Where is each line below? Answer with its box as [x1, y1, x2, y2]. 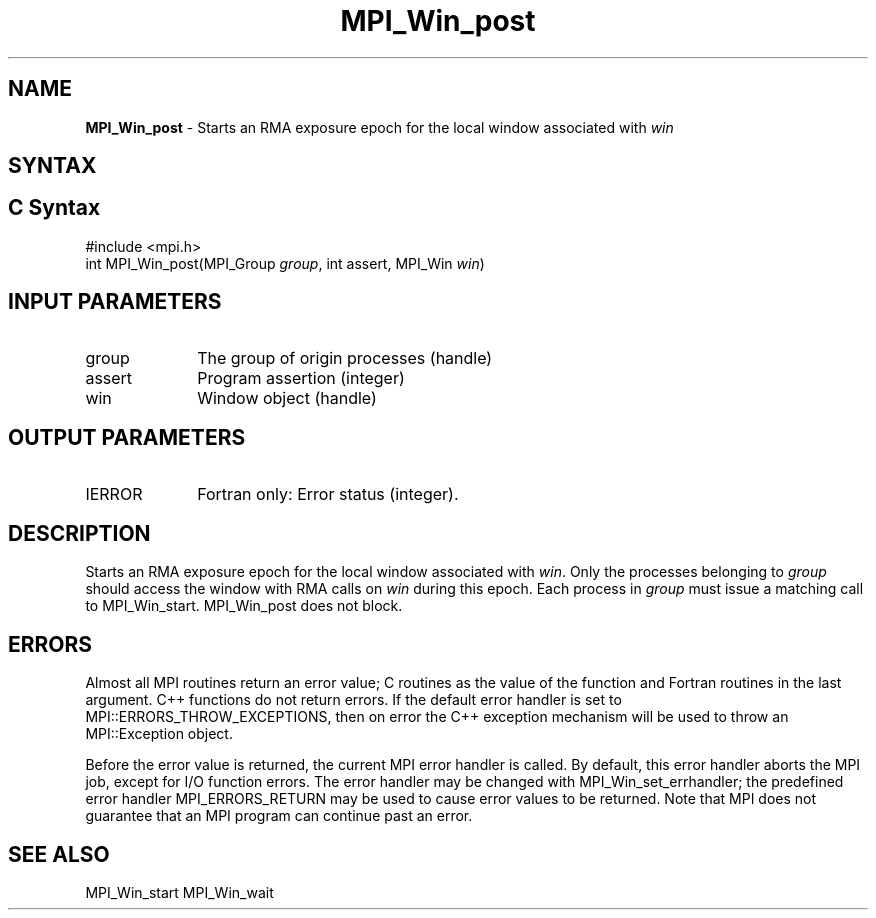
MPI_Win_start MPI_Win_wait [85, 884, 274, 902]
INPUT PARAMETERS [8, 289, 222, 315]
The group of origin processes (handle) [197, 347, 493, 368]
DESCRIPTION [8, 520, 151, 546]
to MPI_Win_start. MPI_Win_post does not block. [85, 597, 403, 615]
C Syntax [8, 195, 101, 221]
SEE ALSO [8, 841, 110, 867]
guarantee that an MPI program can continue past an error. [85, 807, 473, 825]
